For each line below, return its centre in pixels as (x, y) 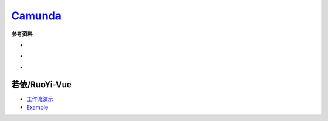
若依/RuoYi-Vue (42, 84)
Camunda (36, 16)
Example (37, 107)
